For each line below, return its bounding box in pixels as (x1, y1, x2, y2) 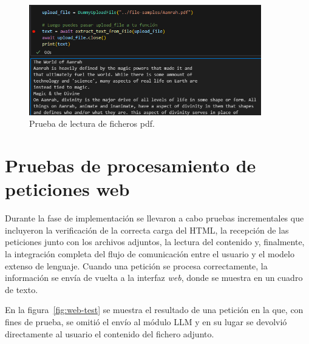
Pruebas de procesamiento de (5, 153, 256, 178)
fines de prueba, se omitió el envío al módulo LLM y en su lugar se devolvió (5, 315, 287, 328)
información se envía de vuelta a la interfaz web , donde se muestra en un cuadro (5, 271, 303, 284)
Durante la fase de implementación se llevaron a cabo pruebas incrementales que (5, 212, 304, 224)
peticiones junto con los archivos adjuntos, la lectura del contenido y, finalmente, (5, 235, 305, 248)
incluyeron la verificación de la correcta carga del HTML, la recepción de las (5, 223, 289, 236)
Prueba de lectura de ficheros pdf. (29, 117, 155, 130)
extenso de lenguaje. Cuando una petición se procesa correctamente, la (5, 259, 268, 272)
